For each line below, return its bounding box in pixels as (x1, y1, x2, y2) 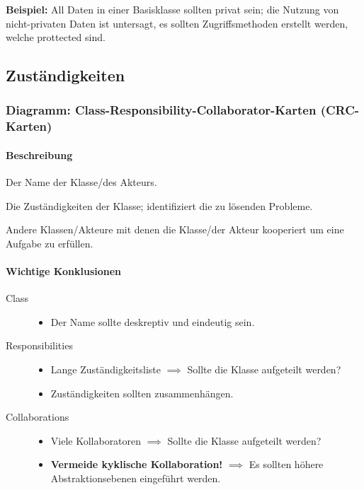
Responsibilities (6, 338, 73, 353)
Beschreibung (6, 147, 73, 162)
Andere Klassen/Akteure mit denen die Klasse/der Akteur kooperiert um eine (6, 222, 344, 237)
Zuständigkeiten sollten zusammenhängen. (50, 385, 234, 400)
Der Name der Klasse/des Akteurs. (6, 175, 157, 189)
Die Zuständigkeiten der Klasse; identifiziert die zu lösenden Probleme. (6, 198, 313, 213)
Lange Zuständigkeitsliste (50, 362, 161, 377)
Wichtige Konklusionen (6, 264, 122, 279)
